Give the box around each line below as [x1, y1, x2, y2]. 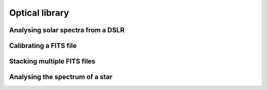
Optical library [9, 7, 69, 18]
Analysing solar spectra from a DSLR [9, 26, 125, 34]
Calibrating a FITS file [9, 42, 77, 50]
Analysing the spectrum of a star [9, 73, 113, 81]
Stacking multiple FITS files [9, 57, 96, 66]
